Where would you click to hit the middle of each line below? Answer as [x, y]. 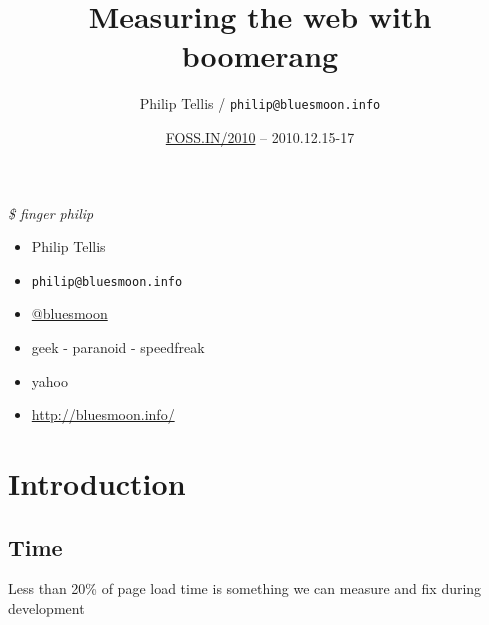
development [46, 607]
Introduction [97, 482]
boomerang [260, 55]
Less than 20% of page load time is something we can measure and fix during [245, 588]
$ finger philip [51, 212]
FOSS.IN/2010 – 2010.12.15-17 [260, 136]
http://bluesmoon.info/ [103, 414]
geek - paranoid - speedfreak [118, 347]
